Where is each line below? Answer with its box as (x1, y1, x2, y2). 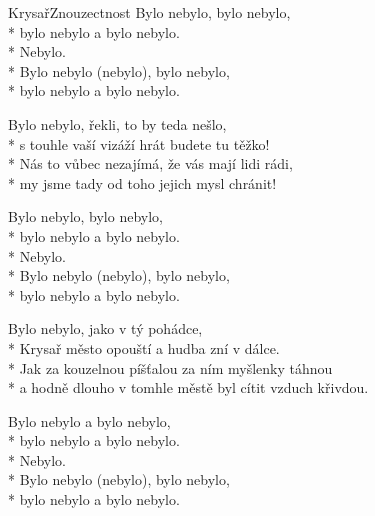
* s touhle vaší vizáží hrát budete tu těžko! (8, 133, 270, 154)
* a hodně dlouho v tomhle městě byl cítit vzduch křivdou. (8, 377, 369, 398)
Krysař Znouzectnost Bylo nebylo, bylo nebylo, (8, 2, 291, 22)
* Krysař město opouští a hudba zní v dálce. (8, 337, 280, 358)
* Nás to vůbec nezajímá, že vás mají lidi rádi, (8, 153, 293, 174)
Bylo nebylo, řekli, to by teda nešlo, (8, 113, 227, 134)
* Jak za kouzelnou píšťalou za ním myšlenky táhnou (8, 357, 333, 378)
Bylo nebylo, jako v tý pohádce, (8, 318, 203, 339)
